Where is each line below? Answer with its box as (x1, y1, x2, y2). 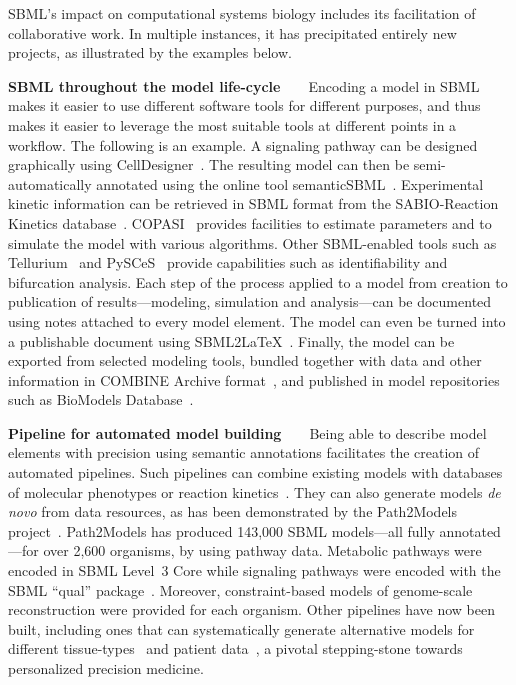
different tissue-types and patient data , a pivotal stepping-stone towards (8, 638, 463, 659)
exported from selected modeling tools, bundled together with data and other (8, 350, 482, 371)
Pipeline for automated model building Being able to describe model (8, 422, 487, 443)
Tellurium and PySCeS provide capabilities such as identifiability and (8, 252, 448, 273)
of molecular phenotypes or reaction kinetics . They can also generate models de (8, 481, 501, 502)
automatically (8, 173, 92, 194)
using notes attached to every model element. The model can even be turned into (8, 310, 506, 331)
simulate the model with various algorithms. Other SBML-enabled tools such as (8, 232, 497, 253)
